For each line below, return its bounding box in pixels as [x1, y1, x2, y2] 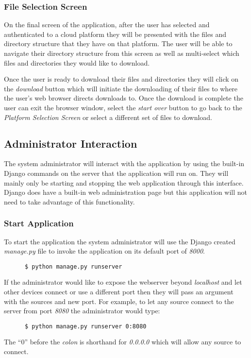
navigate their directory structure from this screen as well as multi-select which [4, 48, 239, 58]
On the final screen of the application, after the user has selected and [4, 19, 210, 30]
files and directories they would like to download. [4, 57, 150, 68]
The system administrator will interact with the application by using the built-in [4, 158, 245, 169]
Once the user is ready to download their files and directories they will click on [4, 74, 239, 84]
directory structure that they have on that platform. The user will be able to [4, 38, 233, 49]
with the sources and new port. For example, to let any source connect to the [4, 296, 234, 306]
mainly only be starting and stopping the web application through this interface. [4, 177, 244, 188]
